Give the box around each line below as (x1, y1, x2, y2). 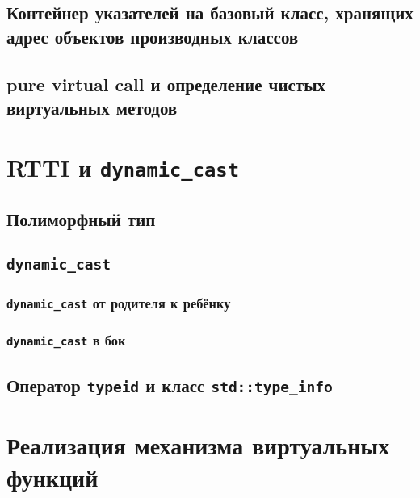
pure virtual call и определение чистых (6, 71, 326, 96)
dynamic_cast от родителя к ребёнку (6, 292, 231, 312)
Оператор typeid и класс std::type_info (6, 373, 333, 398)
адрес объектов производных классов (6, 23, 299, 48)
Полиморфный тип (6, 207, 156, 232)
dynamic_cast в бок (6, 330, 126, 350)
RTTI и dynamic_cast (6, 150, 240, 183)
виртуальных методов (6, 94, 178, 119)
